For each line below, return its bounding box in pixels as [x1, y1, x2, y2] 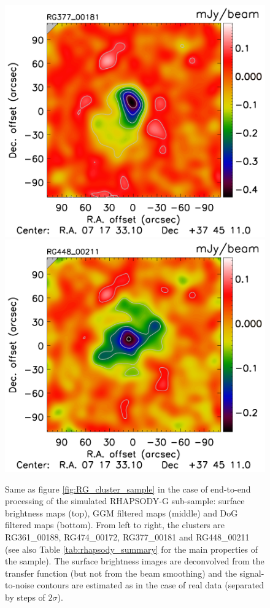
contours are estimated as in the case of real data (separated [37, 579, 264, 591]
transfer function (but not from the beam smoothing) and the [5, 566, 237, 579]
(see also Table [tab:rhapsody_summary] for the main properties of [5, 542, 258, 555]
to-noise [5, 579, 34, 591]
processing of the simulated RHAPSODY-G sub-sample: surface [5, 494, 245, 507]
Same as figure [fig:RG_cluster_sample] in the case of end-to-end [5, 482, 251, 495]
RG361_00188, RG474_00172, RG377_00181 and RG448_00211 [5, 531, 250, 543]
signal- [239, 566, 264, 579]
